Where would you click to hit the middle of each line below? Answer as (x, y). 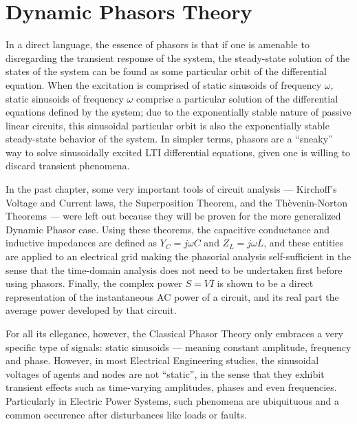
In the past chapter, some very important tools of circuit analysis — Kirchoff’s (171, 189)
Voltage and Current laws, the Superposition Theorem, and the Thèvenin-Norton (176, 202)
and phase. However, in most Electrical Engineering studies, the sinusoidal (162, 360)
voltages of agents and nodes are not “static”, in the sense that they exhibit (165, 373)
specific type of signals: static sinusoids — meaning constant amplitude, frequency (178, 347)
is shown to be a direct (265, 283)
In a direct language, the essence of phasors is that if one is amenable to (158, 44)
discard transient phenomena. (68, 166)
